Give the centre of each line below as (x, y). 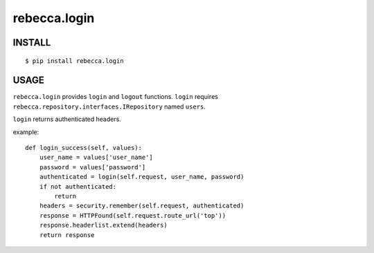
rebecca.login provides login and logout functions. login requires (115, 97)
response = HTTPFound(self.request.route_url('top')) (133, 215)
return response (67, 235)
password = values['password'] (92, 167)
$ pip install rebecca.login (74, 61)
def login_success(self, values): (83, 148)
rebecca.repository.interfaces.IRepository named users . (109, 106)
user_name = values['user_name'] (96, 158)
